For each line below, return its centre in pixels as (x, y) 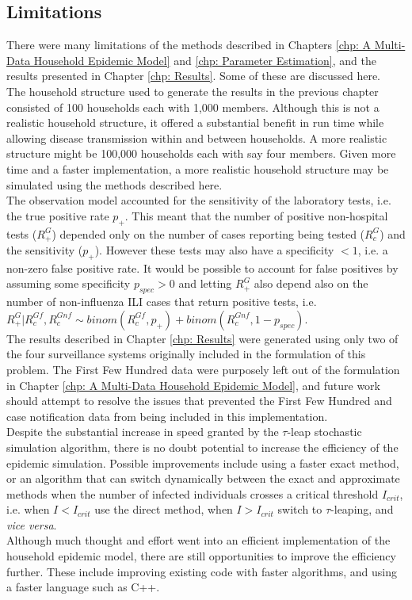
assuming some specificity (69, 283)
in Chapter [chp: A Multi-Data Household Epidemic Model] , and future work (193, 385)
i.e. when (28, 509)
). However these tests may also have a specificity (214, 249)
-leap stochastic (324, 432)
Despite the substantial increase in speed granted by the (143, 432)
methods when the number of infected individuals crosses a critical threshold (193, 493)
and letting (205, 283)
